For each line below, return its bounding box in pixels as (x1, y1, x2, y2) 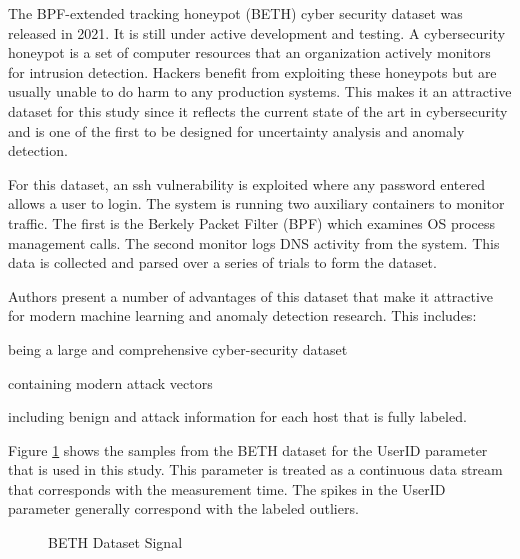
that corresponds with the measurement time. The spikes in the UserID (8, 478, 446, 499)
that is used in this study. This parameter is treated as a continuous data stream (8, 459, 503, 480)
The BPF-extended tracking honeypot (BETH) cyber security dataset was (8, 3, 463, 23)
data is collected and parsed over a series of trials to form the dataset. (8, 252, 437, 273)
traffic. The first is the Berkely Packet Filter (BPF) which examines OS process (8, 212, 496, 233)
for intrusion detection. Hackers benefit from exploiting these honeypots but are (8, 61, 497, 82)
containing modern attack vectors (8, 372, 213, 393)
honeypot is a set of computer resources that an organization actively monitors (8, 42, 491, 63)
